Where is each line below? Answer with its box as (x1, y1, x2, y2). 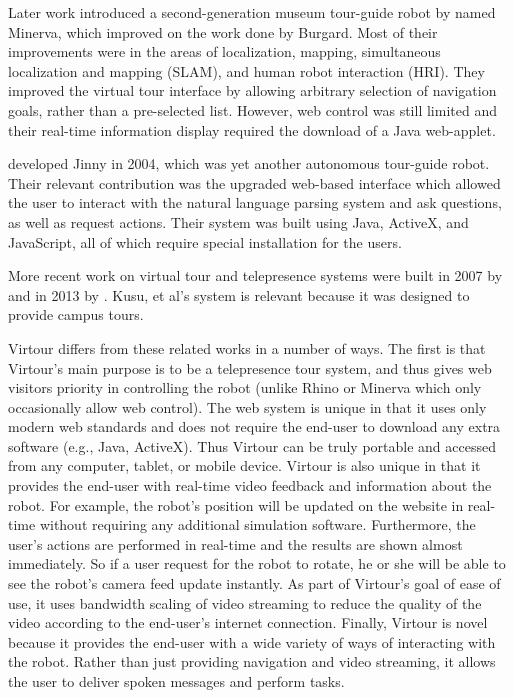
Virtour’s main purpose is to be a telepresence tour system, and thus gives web (8, 357, 492, 378)
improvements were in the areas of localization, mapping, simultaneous (8, 41, 441, 62)
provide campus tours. (8, 304, 144, 325)
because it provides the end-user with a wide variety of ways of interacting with (8, 631, 496, 652)
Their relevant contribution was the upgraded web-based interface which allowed (8, 172, 501, 193)
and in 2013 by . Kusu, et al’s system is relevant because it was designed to (8, 284, 470, 305)
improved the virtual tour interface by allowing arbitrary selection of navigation (8, 80, 497, 101)
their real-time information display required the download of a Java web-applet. (8, 119, 496, 140)
